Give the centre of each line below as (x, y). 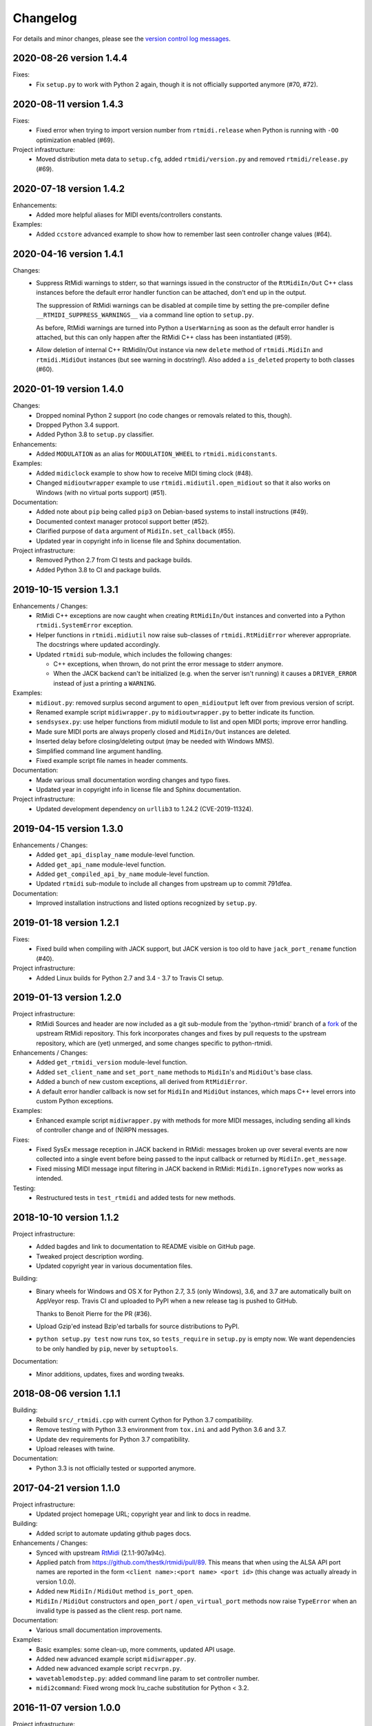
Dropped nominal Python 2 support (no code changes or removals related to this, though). (164, 415)
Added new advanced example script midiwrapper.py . (116, 1659)
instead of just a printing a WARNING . (105, 683)
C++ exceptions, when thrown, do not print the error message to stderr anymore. (168, 664)
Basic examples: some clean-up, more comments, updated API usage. (136, 1649)
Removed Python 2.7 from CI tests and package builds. (114, 560)
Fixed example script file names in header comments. (112, 760)
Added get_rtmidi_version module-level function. (112, 1063)
